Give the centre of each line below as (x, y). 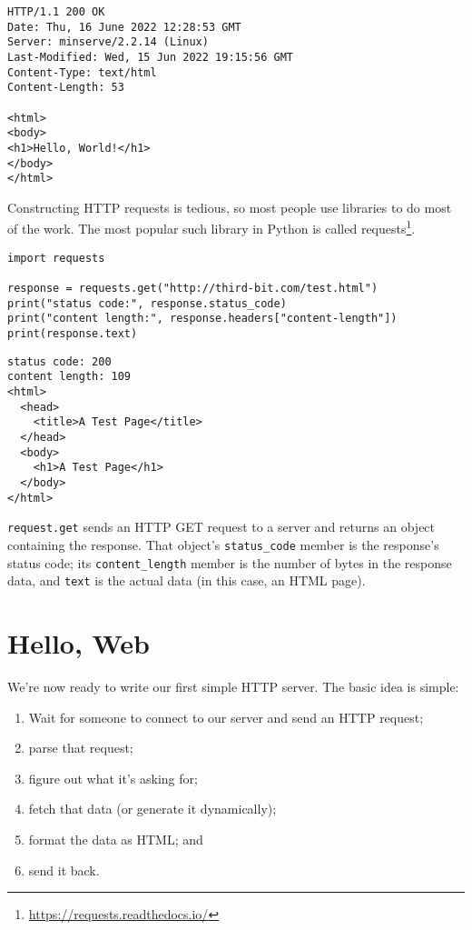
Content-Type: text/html (82, 72)
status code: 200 (59, 361)
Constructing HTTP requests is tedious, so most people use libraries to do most (230, 207)
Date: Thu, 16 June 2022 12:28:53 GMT (124, 27)
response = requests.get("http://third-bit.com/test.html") (193, 289)
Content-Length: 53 (66, 88)
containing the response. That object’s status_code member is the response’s (223, 544)
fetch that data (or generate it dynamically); (152, 809)
